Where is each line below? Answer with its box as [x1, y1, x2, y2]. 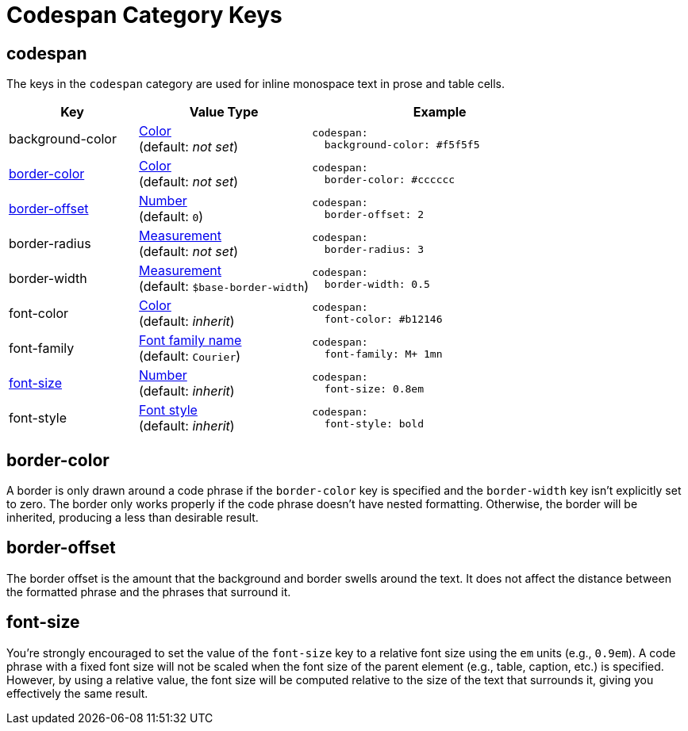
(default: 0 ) [139, 209, 204, 225]
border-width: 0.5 [324, 278, 430, 291]
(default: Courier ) [139, 348, 241, 365]
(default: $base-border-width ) [139, 278, 309, 295]
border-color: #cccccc [324, 174, 455, 186]
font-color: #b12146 [324, 313, 443, 326]
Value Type [189, 104, 259, 121]
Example [413, 104, 467, 121]
